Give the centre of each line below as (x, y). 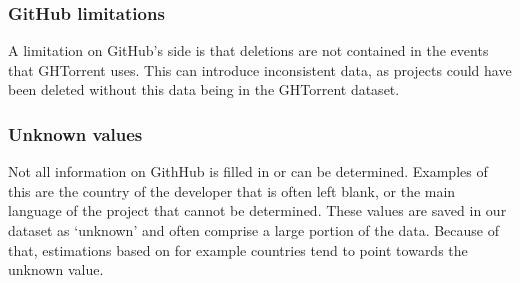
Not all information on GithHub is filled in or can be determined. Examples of (248, 171)
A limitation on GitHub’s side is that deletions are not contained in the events (248, 50)
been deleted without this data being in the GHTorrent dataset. (204, 89)
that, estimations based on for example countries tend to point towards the (238, 249)
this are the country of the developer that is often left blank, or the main (232, 190)
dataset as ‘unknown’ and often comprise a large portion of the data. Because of (254, 230)
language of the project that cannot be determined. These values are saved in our (257, 210)
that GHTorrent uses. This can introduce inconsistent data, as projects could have (260, 69)
